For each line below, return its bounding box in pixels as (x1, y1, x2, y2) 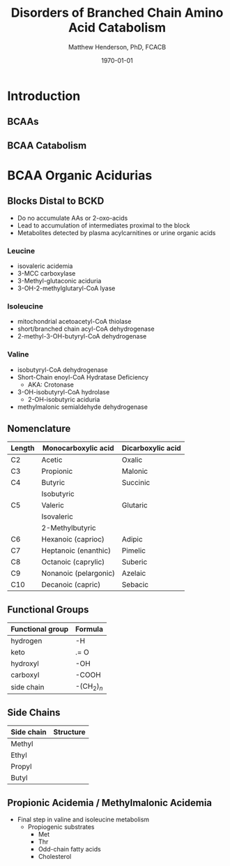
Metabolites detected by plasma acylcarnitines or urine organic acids (17, 228, 216, 237)
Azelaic (121, 569, 146, 578)
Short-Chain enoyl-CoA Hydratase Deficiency (17, 373, 148, 381)
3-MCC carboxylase (17, 269, 76, 278)
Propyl (10, 762, 32, 772)
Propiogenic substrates (27, 823, 95, 831)
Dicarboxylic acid (121, 443, 181, 453)
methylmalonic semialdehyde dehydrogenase (17, 403, 148, 411)
